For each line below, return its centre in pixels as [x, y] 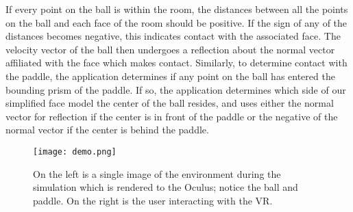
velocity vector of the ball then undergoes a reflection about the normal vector [170, 49]
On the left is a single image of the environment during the [157, 173]
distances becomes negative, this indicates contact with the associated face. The [173, 36]
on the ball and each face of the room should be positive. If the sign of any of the [176, 22]
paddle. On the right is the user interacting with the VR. [153, 200]
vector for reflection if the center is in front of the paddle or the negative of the [172, 116]
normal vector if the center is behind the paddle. [107, 130]
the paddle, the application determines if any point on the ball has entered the [170, 76]
